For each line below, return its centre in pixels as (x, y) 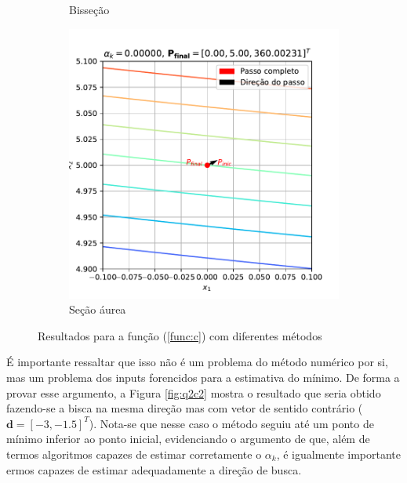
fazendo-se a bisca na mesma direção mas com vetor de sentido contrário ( (185, 408)
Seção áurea (98, 309)
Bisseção (89, 9)
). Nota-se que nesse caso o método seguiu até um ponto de (231, 423)
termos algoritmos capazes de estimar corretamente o (134, 454)
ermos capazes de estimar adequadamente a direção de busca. (154, 469)
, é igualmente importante (338, 454)
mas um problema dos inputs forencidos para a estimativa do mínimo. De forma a (203, 377)
